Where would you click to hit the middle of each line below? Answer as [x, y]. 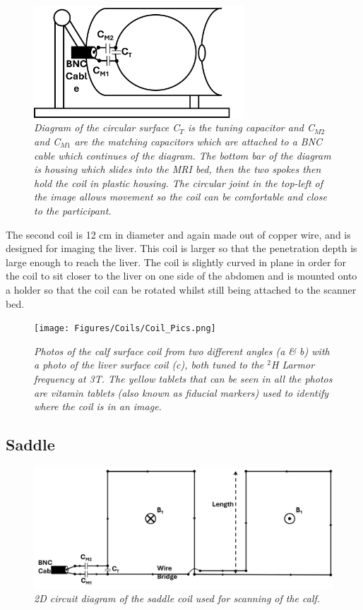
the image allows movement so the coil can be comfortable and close [180, 197]
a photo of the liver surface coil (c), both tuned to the [149, 365]
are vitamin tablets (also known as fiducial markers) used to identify [181, 392]
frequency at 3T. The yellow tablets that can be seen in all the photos [183, 378]
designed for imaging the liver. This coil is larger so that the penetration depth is [181, 248]
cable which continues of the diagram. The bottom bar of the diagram [183, 155]
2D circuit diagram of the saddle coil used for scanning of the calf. [177, 598]
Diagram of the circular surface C [107, 127]
